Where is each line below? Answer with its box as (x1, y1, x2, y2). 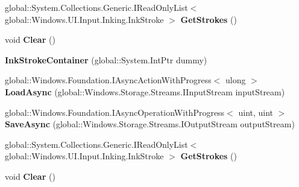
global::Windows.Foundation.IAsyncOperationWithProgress (5, 106, 225, 118)
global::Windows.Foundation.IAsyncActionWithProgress (5, 74, 212, 86)
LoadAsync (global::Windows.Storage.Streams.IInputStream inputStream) (5, 85, 285, 98)
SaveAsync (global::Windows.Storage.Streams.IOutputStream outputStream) (5, 118, 295, 130)
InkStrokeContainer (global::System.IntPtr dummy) (5, 53, 207, 66)
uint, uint (238, 106, 274, 118)
